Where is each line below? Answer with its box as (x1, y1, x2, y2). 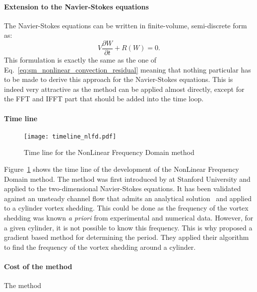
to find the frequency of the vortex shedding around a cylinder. (4, 241, 196, 252)
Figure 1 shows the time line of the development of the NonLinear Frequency (4, 164, 239, 174)
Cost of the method (4, 261, 72, 271)
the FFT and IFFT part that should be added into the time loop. (4, 93, 204, 104)
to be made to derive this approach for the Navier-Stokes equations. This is (4, 74, 233, 84)
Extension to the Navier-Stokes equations (4, 1, 149, 11)
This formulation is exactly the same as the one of (4, 55, 157, 65)
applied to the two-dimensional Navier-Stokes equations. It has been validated (4, 183, 241, 194)
